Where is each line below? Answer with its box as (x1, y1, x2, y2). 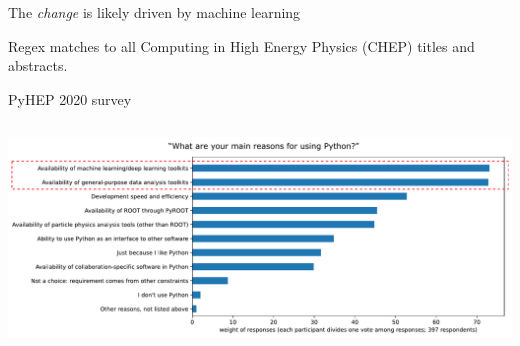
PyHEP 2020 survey (8, 88, 132, 109)
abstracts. (8, 55, 68, 76)
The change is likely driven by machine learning (8, 2, 301, 22)
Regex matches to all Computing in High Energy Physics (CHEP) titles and (8, 35, 475, 56)
